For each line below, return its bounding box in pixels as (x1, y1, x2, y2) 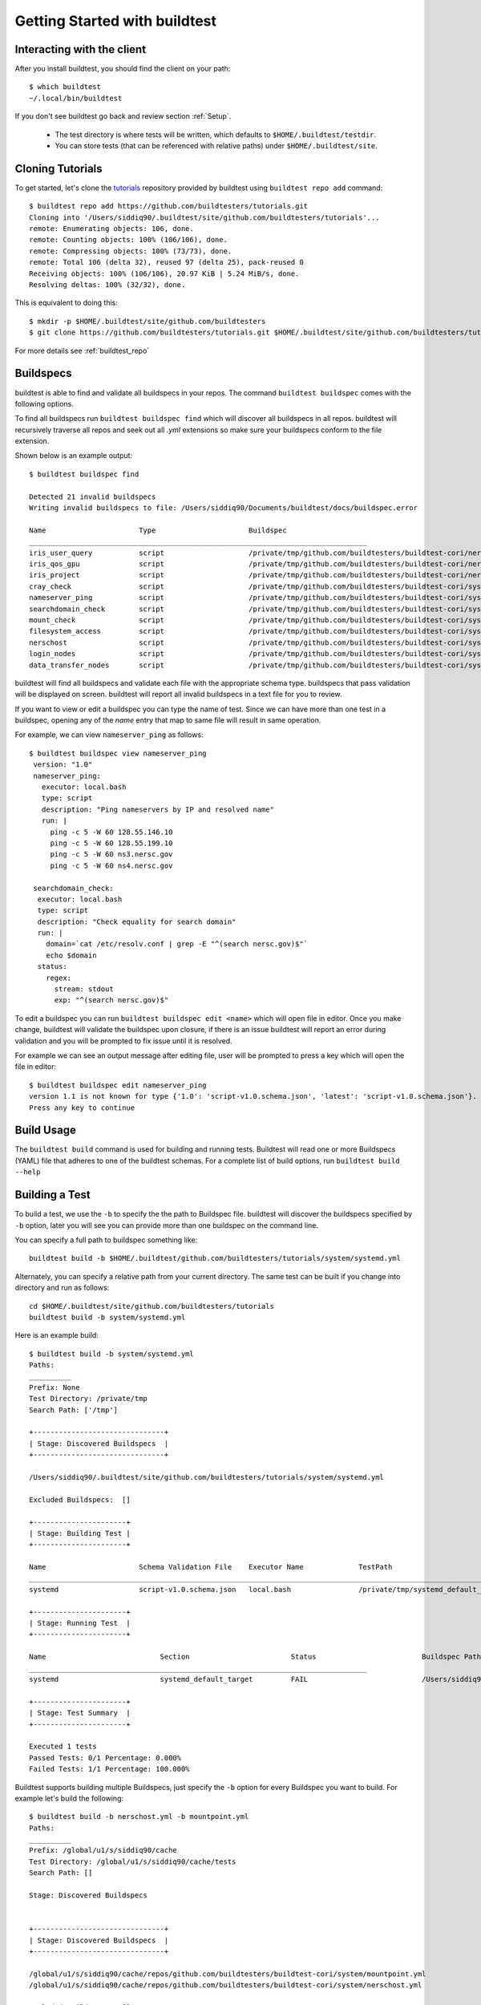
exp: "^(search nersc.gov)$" (54, 995, 169, 1005)
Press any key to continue (29, 1103, 135, 1112)
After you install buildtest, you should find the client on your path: (14, 64, 231, 74)
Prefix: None (29, 1383, 80, 1391)
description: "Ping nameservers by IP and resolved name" (41, 804, 274, 814)
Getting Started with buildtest (14, 12, 216, 30)
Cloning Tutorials (14, 161, 103, 176)
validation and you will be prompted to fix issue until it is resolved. (14, 1035, 232, 1046)
